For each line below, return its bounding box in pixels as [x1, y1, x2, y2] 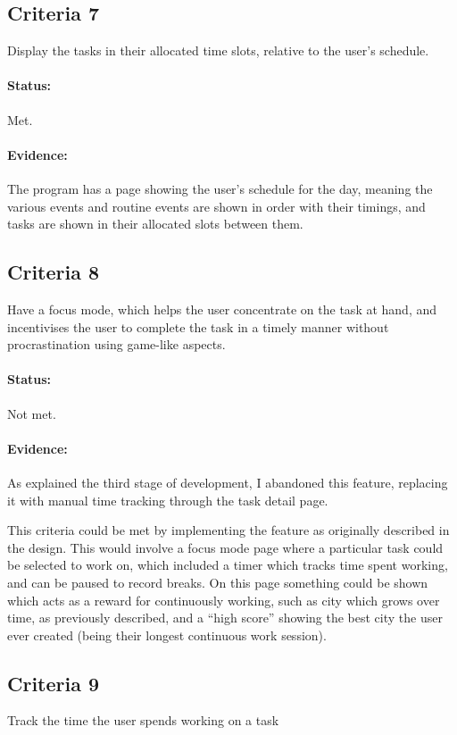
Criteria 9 [7, 669, 100, 697]
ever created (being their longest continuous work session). [7, 625, 327, 644]
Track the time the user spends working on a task [7, 711, 279, 730]
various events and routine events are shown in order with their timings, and [7, 196, 426, 215]
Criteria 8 [7, 258, 100, 286]
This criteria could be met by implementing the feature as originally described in [7, 521, 450, 539]
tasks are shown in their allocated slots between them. [7, 214, 303, 233]
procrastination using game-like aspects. [7, 335, 226, 354]
